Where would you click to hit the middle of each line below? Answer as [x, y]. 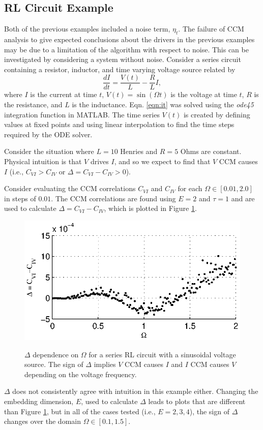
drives [99, 161]
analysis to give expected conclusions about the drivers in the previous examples [129, 39]
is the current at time [64, 94]
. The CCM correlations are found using [113, 198]
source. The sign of [54, 364]
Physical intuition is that [43, 161]
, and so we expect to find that [162, 161]
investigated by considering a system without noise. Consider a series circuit [123, 59]
